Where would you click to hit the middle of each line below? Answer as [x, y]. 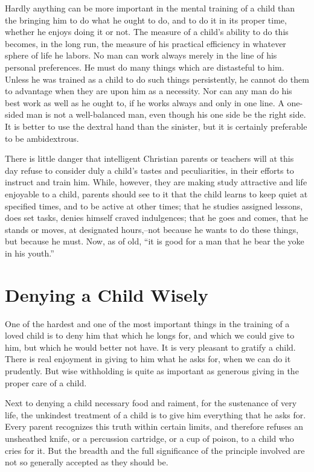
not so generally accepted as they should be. [87, 462]
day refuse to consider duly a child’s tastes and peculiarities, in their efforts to [149, 170]
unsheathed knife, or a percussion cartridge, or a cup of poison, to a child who [149, 438]
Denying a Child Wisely [107, 294]
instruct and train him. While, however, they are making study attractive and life [156, 182]
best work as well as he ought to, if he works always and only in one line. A [145, 102]
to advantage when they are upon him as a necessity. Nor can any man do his [149, 91]
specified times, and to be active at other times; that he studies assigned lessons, [154, 206]
